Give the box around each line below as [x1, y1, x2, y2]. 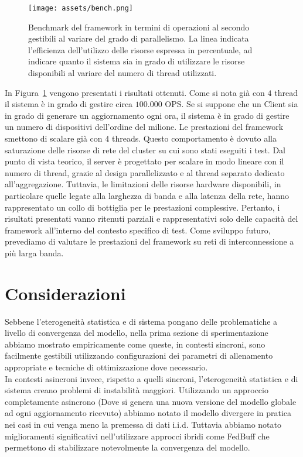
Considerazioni [5, 281, 126, 305]
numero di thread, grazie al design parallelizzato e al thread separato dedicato [5, 166, 285, 178]
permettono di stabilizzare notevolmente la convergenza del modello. [5, 441, 250, 453]
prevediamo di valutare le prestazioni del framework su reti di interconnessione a [5, 235, 294, 248]
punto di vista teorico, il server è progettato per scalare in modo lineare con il [5, 155, 284, 167]
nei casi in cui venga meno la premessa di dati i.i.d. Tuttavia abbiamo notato [5, 418, 281, 430]
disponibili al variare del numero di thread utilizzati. [28, 67, 217, 79]
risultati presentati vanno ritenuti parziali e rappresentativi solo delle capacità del [5, 212, 298, 225]
